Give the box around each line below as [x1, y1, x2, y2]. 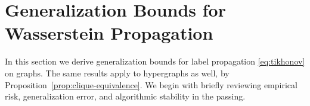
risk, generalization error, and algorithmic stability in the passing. [5, 90, 246, 102]
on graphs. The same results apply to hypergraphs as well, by [5, 66, 230, 79]
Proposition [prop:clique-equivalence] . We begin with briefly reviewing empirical [5, 78, 297, 91]
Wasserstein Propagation [5, 21, 213, 45]
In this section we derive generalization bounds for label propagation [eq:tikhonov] [5, 55, 305, 68]
